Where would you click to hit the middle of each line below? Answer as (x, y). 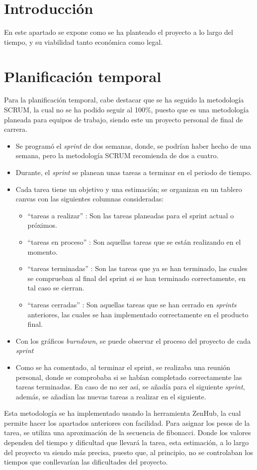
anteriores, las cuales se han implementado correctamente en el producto (138, 314)
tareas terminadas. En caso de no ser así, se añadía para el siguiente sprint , (130, 387)
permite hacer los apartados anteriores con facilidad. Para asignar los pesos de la (127, 423)
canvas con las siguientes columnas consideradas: (90, 199)
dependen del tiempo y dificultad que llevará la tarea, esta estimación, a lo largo (127, 442)
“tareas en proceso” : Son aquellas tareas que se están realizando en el (134, 241)
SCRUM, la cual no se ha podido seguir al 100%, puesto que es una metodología (127, 110)
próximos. (42, 225)
